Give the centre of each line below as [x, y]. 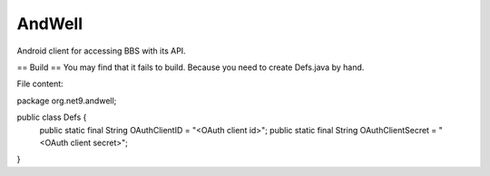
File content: [40, 84]
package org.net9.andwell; [67, 101]
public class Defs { [52, 117]
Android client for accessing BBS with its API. [101, 51]
